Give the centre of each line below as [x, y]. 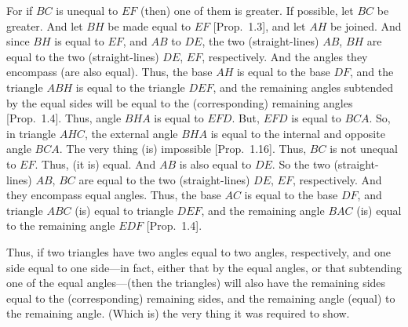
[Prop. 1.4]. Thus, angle [64, 118]
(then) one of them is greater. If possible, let [247, 10]
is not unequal [364, 149]
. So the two [301, 163]
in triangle [31, 133]
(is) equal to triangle [124, 210]
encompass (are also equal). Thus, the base [109, 72]
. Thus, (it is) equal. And [95, 163]
